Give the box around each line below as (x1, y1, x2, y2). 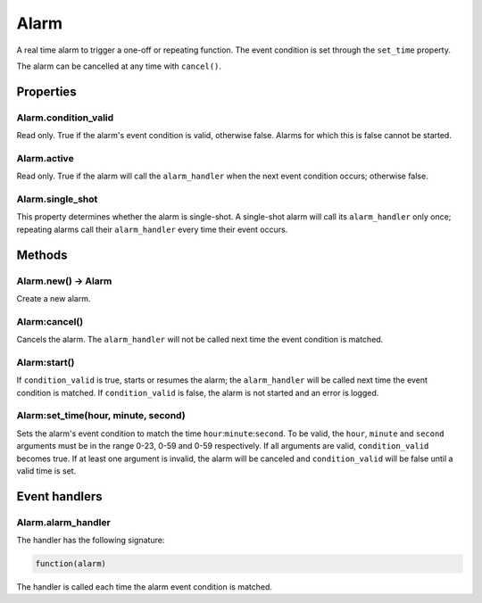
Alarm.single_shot (16, 193, 98, 205)
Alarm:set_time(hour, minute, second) (16, 409, 187, 422)
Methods (16, 247, 68, 262)
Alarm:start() (16, 356, 75, 368)
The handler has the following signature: (16, 535, 165, 546)
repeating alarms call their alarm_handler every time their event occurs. (16, 224, 288, 235)
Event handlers (16, 489, 103, 504)
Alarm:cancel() (16, 315, 84, 327)
